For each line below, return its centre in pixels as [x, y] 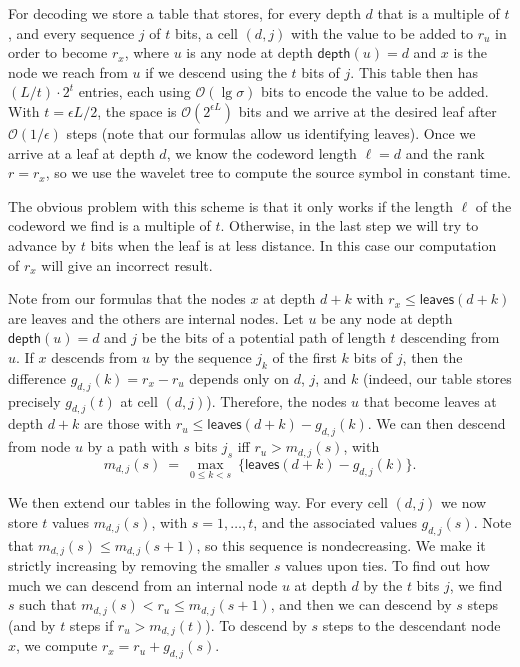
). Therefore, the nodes [276, 400]
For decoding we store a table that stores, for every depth [184, 13]
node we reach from [68, 71]
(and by [32, 624]
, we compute [57, 645]
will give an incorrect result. [127, 264]
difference [37, 377]
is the [470, 52]
